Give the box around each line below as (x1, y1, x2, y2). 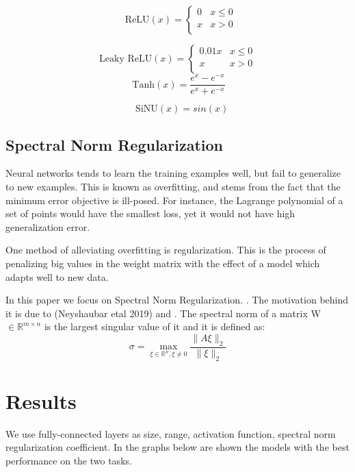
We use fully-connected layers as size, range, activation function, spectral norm (5, 426, 336, 440)
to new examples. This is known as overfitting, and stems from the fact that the (5, 179, 341, 193)
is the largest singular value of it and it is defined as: (44, 319, 265, 334)
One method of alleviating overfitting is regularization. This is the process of (5, 243, 326, 257)
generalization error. (5, 219, 90, 234)
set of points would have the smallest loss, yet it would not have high (5, 206, 295, 221)
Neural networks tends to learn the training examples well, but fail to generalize (5, 166, 341, 180)
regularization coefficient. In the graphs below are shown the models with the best (5, 440, 350, 454)
